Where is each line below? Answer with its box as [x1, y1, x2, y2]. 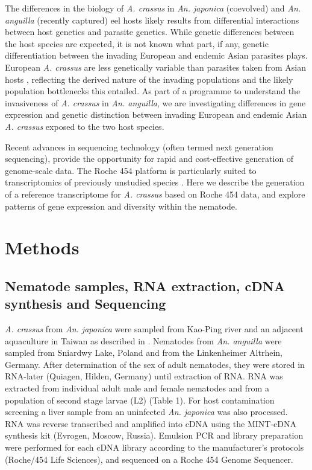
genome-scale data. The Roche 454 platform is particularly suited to [5, 164, 257, 176]
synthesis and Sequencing [5, 294, 166, 313]
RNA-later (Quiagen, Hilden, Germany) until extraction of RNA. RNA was [5, 370, 283, 382]
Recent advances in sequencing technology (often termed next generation [5, 140, 273, 153]
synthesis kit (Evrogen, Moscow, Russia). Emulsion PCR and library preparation [5, 429, 304, 442]
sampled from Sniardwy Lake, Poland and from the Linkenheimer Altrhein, [5, 346, 282, 359]
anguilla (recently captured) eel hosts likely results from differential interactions [5, 13, 299, 26]
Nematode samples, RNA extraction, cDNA [5, 276, 285, 295]
